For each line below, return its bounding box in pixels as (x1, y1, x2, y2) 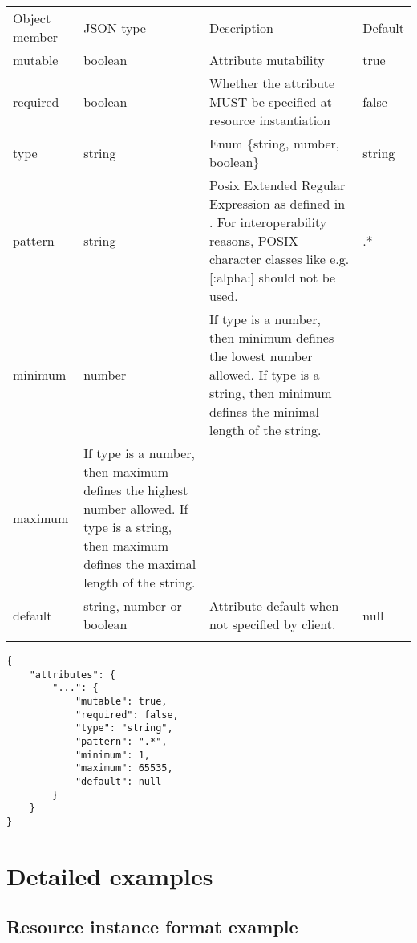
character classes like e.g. (209, 250, 350, 268)
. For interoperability (209, 213, 327, 231)
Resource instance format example (6, 914, 298, 939)
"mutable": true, (75, 695, 168, 707)
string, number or (83, 596, 182, 615)
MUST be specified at (209, 92, 333, 111)
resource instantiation (209, 111, 331, 129)
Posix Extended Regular (209, 176, 346, 194)
